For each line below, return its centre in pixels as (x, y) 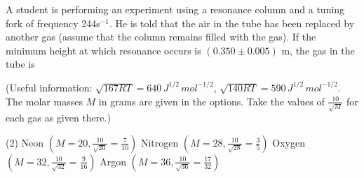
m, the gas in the (318, 50)
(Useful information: (49, 87)
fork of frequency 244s (53, 23)
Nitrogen (160, 142)
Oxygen (289, 142)
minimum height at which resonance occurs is (103, 50)
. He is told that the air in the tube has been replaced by (232, 23)
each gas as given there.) (58, 118)
